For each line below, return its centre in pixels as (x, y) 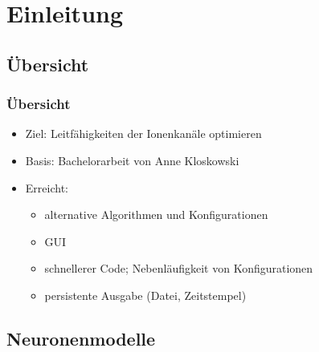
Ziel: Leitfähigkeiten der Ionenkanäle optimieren (143, 134)
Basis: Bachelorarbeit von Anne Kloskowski (132, 160)
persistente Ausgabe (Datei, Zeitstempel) (145, 295)
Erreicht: (47, 187)
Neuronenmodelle (81, 338)
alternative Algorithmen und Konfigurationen (156, 214)
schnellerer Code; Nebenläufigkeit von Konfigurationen (179, 268)
